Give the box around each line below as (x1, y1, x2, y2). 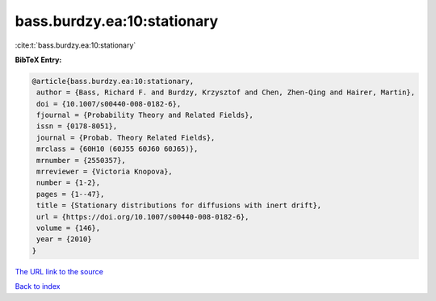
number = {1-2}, (36, 178, 101, 187)
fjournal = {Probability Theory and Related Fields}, (36, 111, 254, 120)
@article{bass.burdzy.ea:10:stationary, (31, 77, 194, 86)
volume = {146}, (36, 224, 101, 232)
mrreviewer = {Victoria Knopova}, (36, 167, 173, 177)
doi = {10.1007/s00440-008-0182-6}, (36, 99, 182, 108)
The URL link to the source (15, 266, 104, 276)
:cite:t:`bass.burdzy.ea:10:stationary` (15, 40, 136, 50)
